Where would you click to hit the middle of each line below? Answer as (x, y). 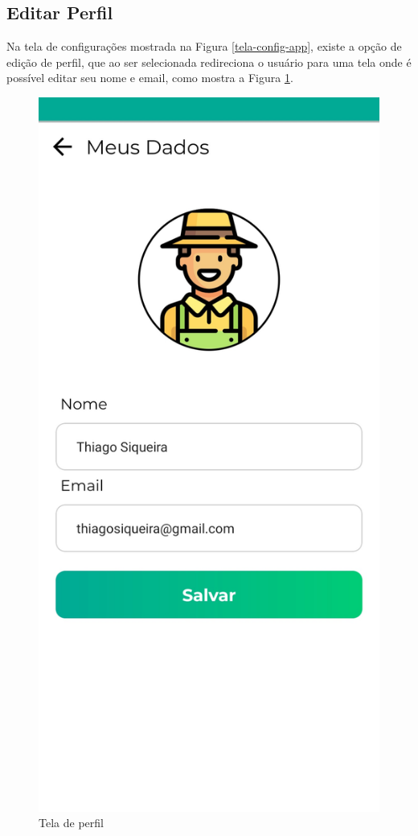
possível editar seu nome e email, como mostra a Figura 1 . (150, 78)
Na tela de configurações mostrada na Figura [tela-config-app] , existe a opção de (204, 46)
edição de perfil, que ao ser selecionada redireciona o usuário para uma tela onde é (209, 62)
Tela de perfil (71, 823)
